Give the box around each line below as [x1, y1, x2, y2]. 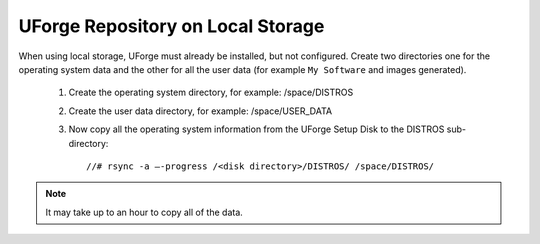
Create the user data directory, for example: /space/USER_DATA [68, 105, 333, 117]
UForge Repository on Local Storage [18, 15, 325, 37]
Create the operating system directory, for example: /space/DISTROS [68, 86, 354, 99]
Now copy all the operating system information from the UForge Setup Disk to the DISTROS [68, 123, 445, 135]
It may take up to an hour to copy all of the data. [45, 206, 244, 218]
